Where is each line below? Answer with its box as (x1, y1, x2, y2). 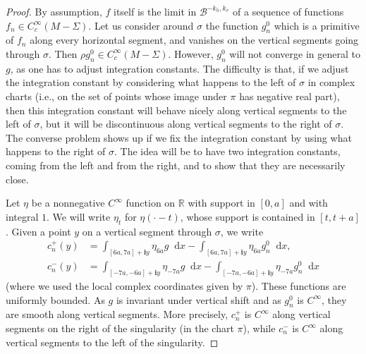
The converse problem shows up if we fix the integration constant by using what (6, 130, 352, 145)
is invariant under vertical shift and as (116, 292, 281, 307)
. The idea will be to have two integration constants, (114, 144, 341, 159)
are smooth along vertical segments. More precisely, (6, 307, 228, 322)
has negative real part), (239, 88, 340, 103)
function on (126, 195, 176, 210)
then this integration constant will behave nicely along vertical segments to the (6, 102, 347, 117)
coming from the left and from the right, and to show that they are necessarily (6, 157, 346, 172)
